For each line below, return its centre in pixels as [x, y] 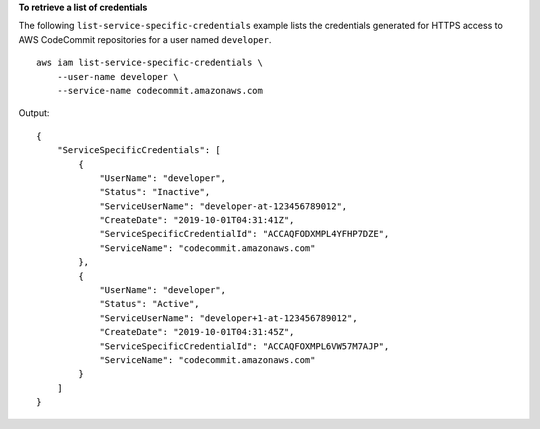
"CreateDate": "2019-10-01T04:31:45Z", [197, 332]
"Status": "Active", [149, 304]
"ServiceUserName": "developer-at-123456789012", [223, 206]
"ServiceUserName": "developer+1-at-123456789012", [229, 318]
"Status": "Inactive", [155, 192]
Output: [34, 113]
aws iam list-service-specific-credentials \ [150, 63]
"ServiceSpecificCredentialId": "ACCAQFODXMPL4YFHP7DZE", [244, 234]
